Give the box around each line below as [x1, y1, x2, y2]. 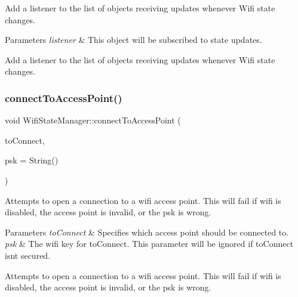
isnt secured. [5, 249, 51, 261]
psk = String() [5, 154, 59, 166]
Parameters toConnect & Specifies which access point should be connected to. [5, 225, 289, 238]
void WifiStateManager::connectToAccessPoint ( [5, 114, 181, 126]
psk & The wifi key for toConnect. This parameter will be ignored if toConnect [5, 237, 294, 250]
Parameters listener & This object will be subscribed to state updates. [5, 33, 262, 46]
